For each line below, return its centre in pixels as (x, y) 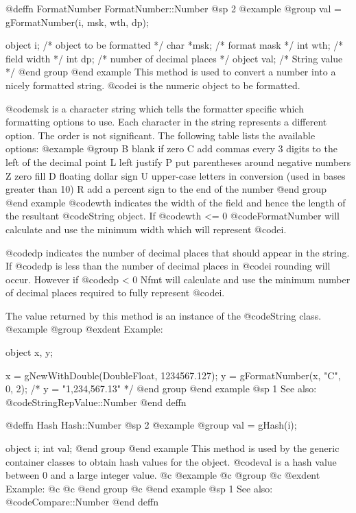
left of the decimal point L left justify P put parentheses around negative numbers (178, 162)
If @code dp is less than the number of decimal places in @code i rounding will (168, 266)
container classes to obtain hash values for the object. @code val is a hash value (171, 461)
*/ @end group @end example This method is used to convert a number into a (171, 72)
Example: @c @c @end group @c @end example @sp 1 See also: (139, 488)
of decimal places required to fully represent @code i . (115, 293)
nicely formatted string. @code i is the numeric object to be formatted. (153, 85)
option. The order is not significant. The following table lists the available (161, 135)
